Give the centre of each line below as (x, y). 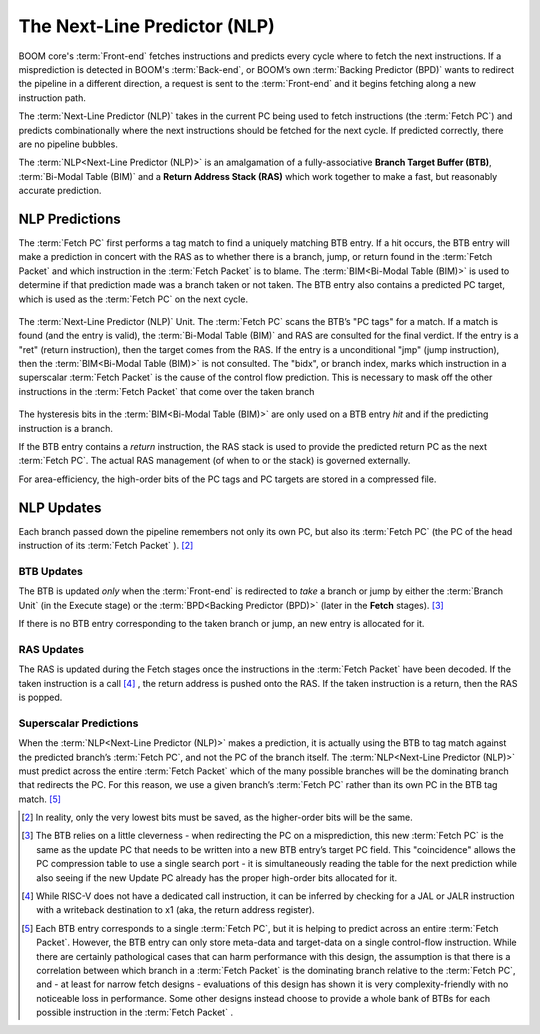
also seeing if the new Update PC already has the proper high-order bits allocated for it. (217, 877)
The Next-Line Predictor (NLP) (146, 26)
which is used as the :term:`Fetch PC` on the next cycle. (133, 299)
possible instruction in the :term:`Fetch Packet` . (135, 1012)
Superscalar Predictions (78, 723)
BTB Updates (51, 571)
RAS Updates (51, 649)
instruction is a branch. (66, 428)
